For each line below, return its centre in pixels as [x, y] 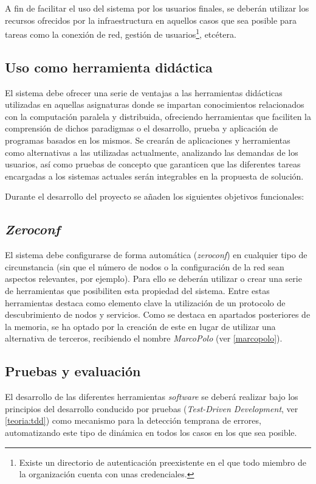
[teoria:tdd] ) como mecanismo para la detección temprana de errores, [133, 420]
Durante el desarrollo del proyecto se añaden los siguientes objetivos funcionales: [155, 196]
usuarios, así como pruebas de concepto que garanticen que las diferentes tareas [153, 164]
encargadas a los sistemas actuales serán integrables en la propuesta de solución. [154, 176]
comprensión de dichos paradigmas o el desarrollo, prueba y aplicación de [142, 128]
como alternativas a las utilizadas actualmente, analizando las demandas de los [152, 152]
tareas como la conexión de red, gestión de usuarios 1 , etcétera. [121, 33]
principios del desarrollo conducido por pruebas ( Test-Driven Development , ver [152, 408]
